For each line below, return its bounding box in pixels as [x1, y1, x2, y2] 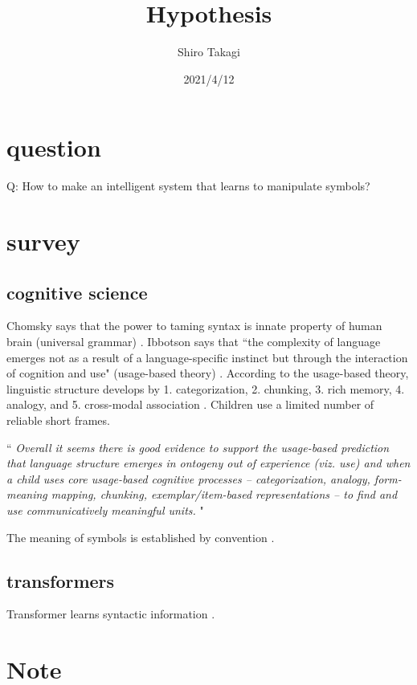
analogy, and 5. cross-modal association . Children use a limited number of [6, 396, 374, 413]
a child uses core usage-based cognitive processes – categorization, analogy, [6, 470, 370, 487]
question [6, 131, 101, 164]
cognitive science [6, 279, 148, 304]
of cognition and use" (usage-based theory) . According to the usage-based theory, [6, 365, 409, 381]
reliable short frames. [6, 411, 110, 428]
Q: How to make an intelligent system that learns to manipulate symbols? [6, 177, 370, 194]
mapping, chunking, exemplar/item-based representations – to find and [51, 486, 398, 503]
